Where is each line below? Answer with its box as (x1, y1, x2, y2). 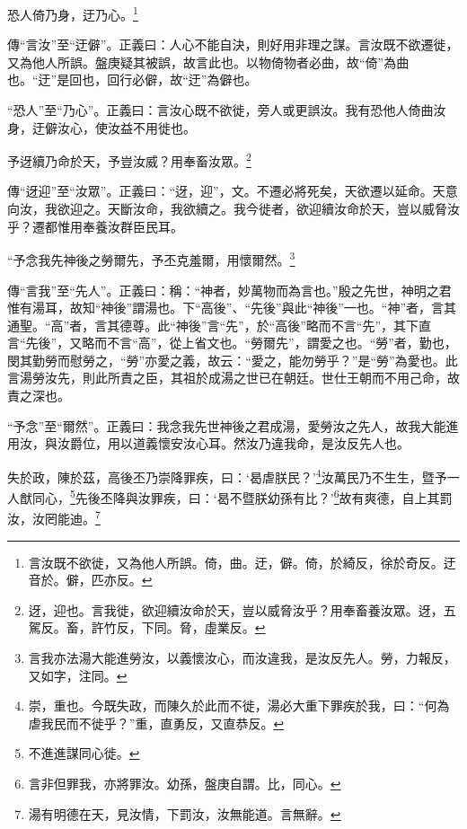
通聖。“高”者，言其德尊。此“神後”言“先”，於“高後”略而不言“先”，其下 (7, 315, 419, 334)
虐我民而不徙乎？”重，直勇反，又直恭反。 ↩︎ (28, 713, 285, 732)
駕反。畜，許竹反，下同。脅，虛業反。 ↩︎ (28, 618, 266, 637)
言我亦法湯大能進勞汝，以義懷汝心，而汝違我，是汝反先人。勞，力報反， (28, 648, 456, 666)
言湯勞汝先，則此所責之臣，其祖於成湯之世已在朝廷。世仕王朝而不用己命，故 (7, 368, 460, 387)
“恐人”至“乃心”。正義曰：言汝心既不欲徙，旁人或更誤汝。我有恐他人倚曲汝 (7, 101, 446, 119)
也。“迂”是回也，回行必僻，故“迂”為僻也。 (7, 70, 258, 89)
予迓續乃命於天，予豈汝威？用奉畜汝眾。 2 (7, 149, 251, 170)
